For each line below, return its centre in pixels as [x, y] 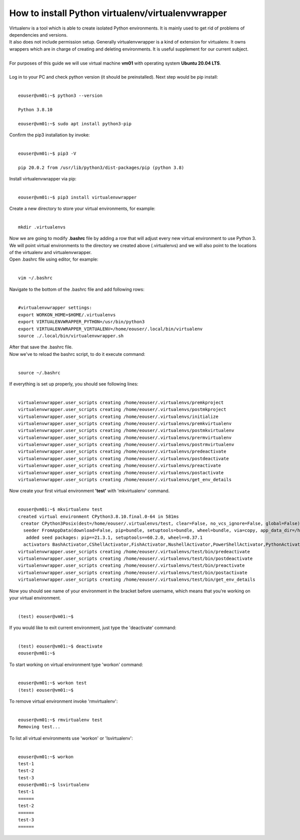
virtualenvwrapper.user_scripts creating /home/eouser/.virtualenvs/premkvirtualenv [125, 423]
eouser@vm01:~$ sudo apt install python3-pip [75, 124]
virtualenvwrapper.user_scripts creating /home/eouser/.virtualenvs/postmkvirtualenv [126, 431]
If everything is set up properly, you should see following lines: [74, 384]
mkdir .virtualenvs [42, 227]
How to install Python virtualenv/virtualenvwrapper [118, 13]
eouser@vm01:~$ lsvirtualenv [54, 785]
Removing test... [39, 727]
